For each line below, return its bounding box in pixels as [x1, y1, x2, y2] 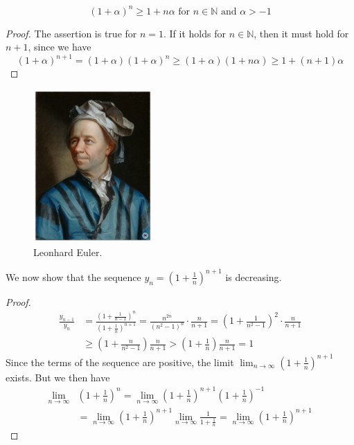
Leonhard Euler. [33, 244, 103, 259]
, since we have [28, 39, 91, 54]
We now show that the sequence [6, 269, 141, 284]
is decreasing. [225, 269, 282, 284]
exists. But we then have [6, 370, 110, 384]
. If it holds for [163, 26, 226, 40]
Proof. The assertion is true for [6, 26, 137, 40]
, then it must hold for [254, 26, 349, 40]
